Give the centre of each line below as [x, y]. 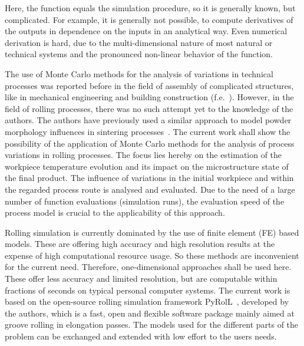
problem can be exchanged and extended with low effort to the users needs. [141, 336]
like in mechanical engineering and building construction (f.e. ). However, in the [149, 97]
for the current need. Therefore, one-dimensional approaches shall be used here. [148, 267]
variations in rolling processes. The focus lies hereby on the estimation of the [143, 155]
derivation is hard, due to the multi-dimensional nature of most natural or [139, 42]
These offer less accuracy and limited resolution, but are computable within [141, 279]
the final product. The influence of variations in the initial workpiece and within [149, 178]
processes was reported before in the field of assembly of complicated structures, [149, 85]
